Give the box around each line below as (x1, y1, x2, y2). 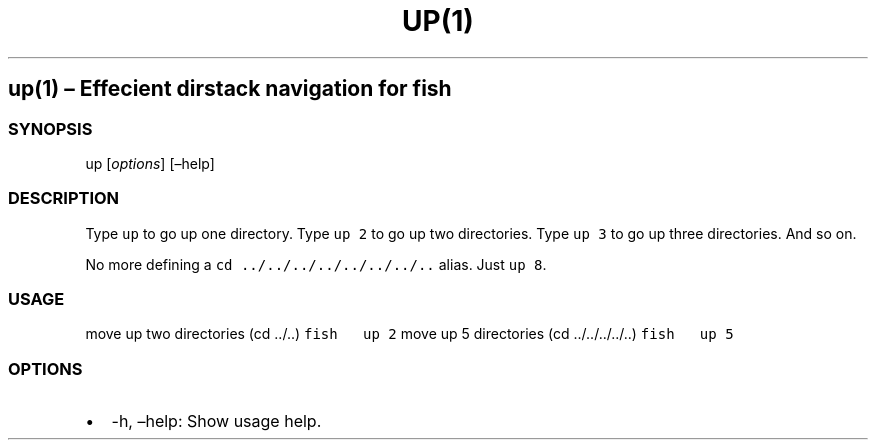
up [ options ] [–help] (85, 154, 215, 172)
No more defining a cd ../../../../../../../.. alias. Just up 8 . (85, 255, 547, 273)
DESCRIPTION (8, 188, 120, 209)
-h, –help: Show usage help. (111, 411, 322, 432)
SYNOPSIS (8, 118, 93, 139)
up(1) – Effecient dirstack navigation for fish (8, 76, 452, 102)
